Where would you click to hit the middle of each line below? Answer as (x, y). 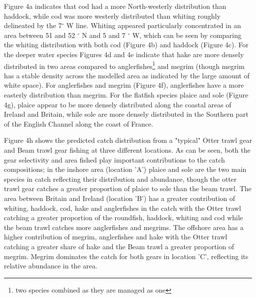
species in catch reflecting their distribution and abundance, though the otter (120, 179)
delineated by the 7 (33, 25)
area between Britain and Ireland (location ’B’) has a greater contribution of (120, 198)
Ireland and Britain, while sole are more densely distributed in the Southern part (126, 114)
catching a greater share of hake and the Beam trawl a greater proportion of (119, 246)
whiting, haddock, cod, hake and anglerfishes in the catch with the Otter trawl (123, 208)
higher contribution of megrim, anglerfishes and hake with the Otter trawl (116, 237)
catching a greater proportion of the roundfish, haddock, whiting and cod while (124, 217)
